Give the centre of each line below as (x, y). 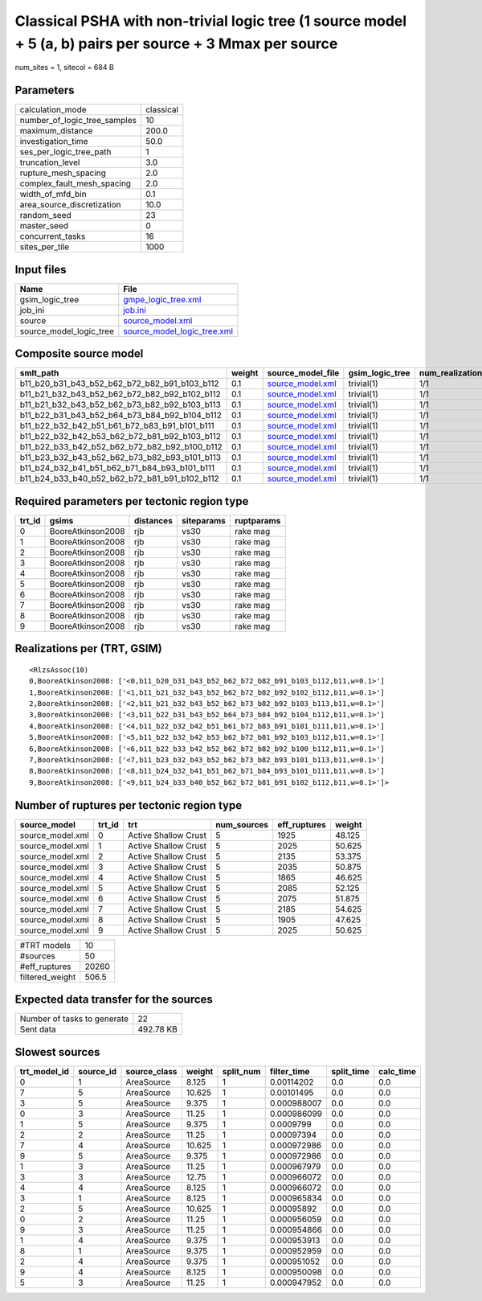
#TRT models (45, 945)
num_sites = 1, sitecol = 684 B (64, 68)
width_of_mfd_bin (53, 195)
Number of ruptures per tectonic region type (129, 805)
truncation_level (50, 162)
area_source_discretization (70, 205)
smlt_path (39, 373)
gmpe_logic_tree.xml (162, 299)
